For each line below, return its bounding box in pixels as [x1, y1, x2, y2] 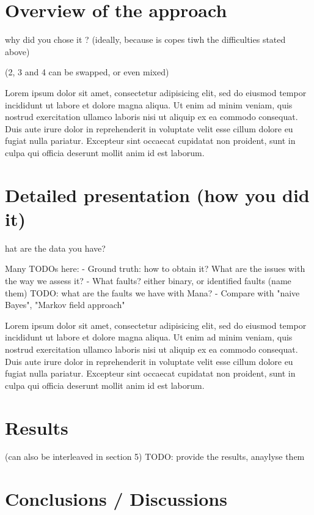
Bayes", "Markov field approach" [5, 298, 125, 311]
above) [5, 45, 30, 58]
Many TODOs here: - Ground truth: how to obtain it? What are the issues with [5, 262, 305, 275]
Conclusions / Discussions [5, 486, 227, 511]
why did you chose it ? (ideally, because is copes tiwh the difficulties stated [5, 33, 286, 46]
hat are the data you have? [5, 241, 106, 254]
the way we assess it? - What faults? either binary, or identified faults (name [5, 274, 291, 287]
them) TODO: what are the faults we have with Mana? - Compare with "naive [5, 286, 300, 299]
